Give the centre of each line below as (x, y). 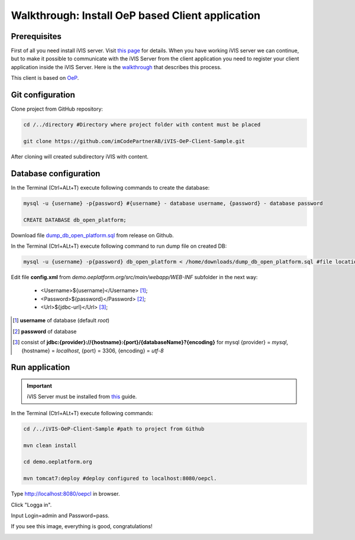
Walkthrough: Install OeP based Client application (136, 15)
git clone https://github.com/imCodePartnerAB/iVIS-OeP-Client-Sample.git (134, 141)
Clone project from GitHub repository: (57, 109)
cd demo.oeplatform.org (58, 462)
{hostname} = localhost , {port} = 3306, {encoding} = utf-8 (93, 350)
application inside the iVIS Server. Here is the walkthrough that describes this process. (116, 67)
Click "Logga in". (31, 505)
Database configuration (56, 174)
